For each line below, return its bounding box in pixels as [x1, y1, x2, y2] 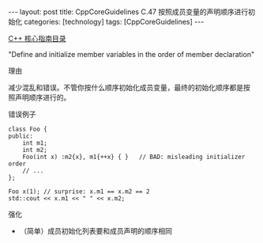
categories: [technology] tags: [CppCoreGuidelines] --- [23, 17, 205, 26]
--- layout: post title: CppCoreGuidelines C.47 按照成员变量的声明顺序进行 [8, 7, 249, 17]
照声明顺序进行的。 [8, 93, 71, 102]
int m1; [22, 139, 47, 147]
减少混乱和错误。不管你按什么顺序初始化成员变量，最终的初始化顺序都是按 [8, 83, 250, 92]
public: [8, 132, 34, 140]
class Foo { [8, 125, 47, 133]
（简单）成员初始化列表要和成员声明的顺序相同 [19, 226, 172, 235]
